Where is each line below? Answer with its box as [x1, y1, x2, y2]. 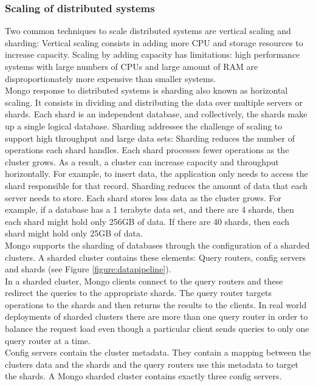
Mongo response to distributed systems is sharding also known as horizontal [5, 84, 288, 97]
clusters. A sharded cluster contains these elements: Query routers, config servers [5, 250, 306, 263]
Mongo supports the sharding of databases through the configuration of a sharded [5, 238, 310, 251]
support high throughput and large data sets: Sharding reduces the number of [5, 131, 295, 144]
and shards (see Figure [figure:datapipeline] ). [5, 263, 171, 275]
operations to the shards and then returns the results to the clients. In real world [5, 298, 307, 311]
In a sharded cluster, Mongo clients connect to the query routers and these [5, 274, 283, 287]
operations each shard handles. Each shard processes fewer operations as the [5, 143, 289, 156]
